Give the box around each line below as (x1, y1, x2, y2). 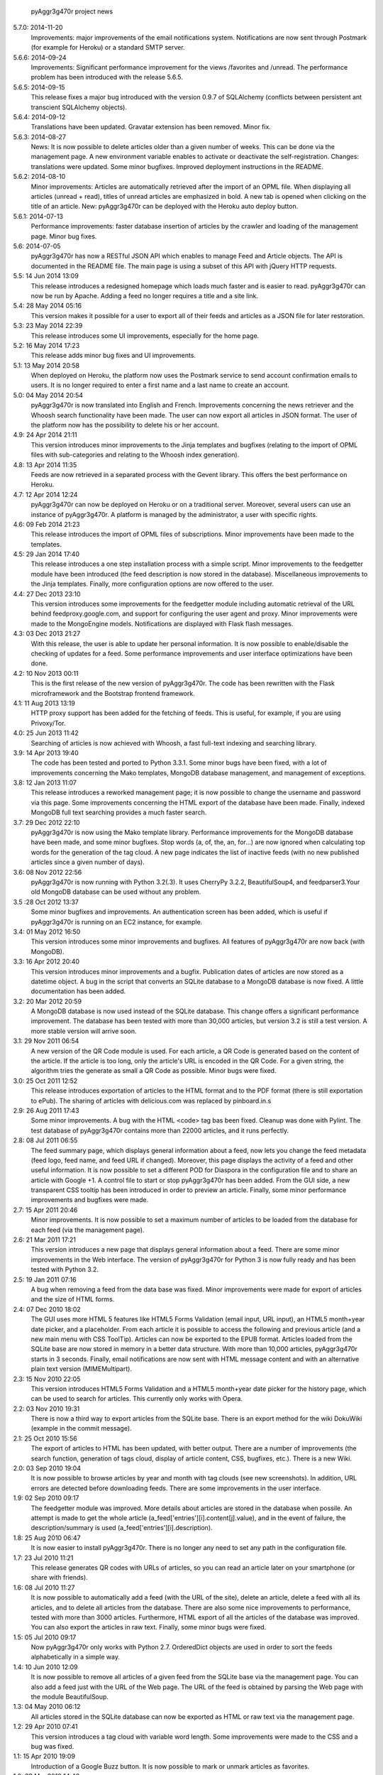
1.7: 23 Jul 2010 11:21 (13, 1553, 74, 1562)
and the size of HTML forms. (30, 1295, 115, 1304)
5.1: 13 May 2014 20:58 (13, 361, 80, 369)
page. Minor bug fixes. (30, 231, 97, 241)
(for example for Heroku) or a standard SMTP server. (30, 43, 185, 52)
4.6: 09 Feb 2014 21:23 (13, 520, 81, 528)
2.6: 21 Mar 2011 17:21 (13, 1235, 76, 1244)
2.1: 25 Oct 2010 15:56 (13, 1434, 77, 1443)
